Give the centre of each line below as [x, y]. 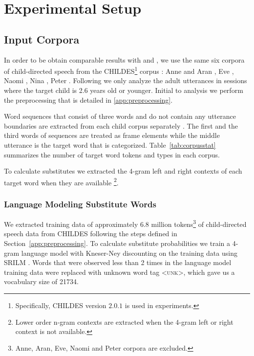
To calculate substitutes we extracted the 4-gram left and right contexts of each [123, 171]
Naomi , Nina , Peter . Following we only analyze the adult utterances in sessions [126, 80]
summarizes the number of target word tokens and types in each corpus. [112, 154]
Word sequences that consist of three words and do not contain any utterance [120, 116]
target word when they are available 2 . [61, 181]
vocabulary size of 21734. [41, 281]
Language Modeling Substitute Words [80, 204]
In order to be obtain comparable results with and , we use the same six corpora [124, 59]
